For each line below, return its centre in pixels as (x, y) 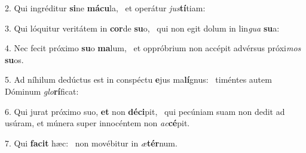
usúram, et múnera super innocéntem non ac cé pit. (97, 123)
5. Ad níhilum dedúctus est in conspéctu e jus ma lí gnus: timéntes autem (138, 79)
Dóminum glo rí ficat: (42, 91)
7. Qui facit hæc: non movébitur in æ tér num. (91, 143)
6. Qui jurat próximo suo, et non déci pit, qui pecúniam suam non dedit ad (145, 111)
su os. (14, 59)
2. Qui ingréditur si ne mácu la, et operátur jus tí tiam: (105, 8)
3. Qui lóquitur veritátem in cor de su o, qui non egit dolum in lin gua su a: (142, 28)
